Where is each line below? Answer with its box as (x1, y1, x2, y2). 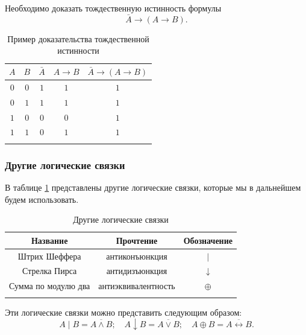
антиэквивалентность (98, 279, 175, 292)
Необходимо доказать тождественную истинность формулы (5, 2, 222, 14)
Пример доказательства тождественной (7, 32, 149, 45)
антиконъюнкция (106, 249, 167, 262)
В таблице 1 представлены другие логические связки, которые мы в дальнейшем (5, 180, 301, 193)
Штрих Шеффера (17, 249, 81, 262)
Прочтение (116, 234, 158, 246)
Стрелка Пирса (22, 264, 77, 277)
